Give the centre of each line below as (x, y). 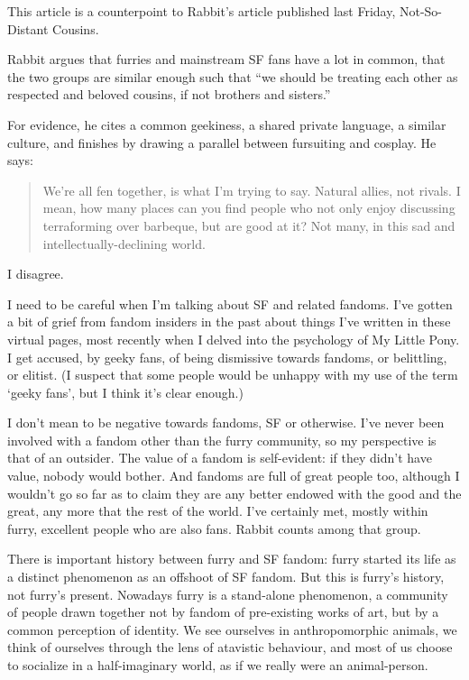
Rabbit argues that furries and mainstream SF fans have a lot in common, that (226, 59)
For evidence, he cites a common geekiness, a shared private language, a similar (227, 124)
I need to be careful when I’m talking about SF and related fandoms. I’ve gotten (230, 303)
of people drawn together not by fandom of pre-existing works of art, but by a (223, 612)
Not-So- (421, 11)
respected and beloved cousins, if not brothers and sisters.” (169, 94)
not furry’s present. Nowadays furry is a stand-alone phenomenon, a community (228, 594)
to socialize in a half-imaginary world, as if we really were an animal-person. (218, 665)
